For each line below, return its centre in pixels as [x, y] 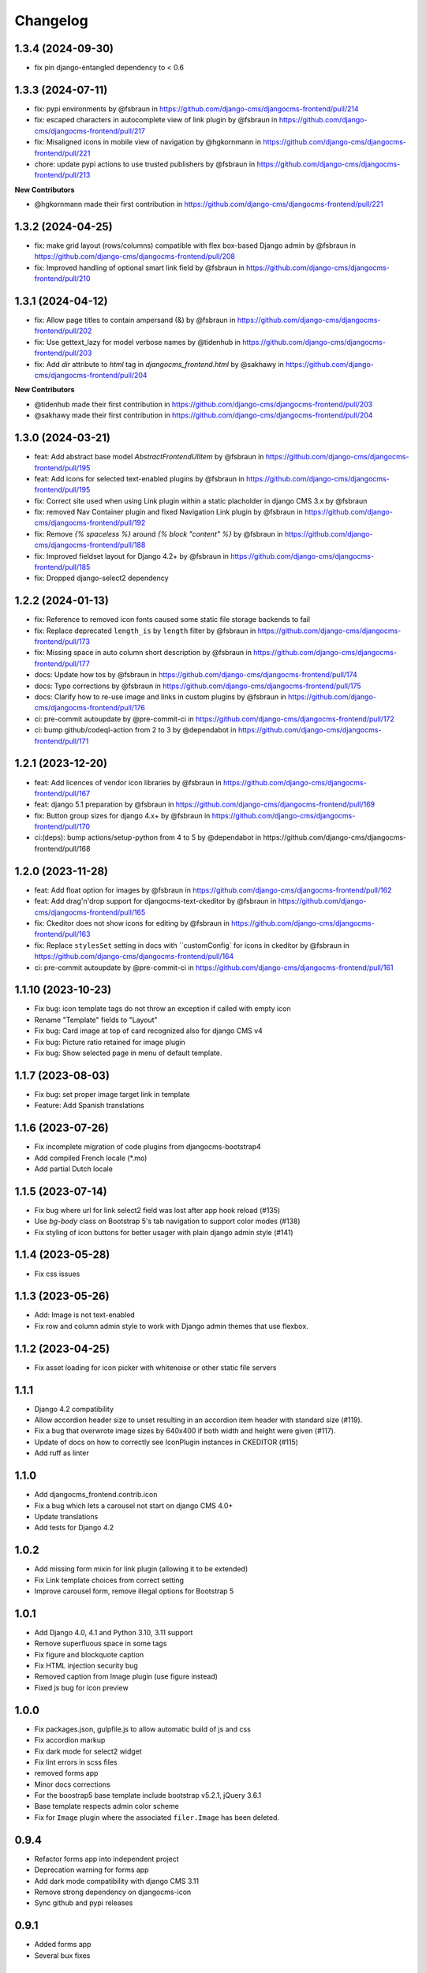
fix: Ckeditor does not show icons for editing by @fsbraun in [132, 923]
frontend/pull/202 [63, 331]
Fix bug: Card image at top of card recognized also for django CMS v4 [149, 1031]
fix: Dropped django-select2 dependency [101, 578]
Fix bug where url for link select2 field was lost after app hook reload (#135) [157, 1210]
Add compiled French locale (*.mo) [91, 1158]
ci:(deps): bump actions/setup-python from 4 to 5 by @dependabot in [148, 837]
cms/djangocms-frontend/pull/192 [90, 523]
